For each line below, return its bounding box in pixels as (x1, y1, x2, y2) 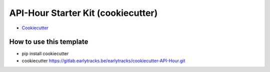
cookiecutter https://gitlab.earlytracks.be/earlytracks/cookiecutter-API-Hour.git (21, 58, 185, 64)
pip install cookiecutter (21, 51, 69, 57)
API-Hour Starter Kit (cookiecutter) (9, 7, 158, 18)
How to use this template (9, 38, 88, 46)
